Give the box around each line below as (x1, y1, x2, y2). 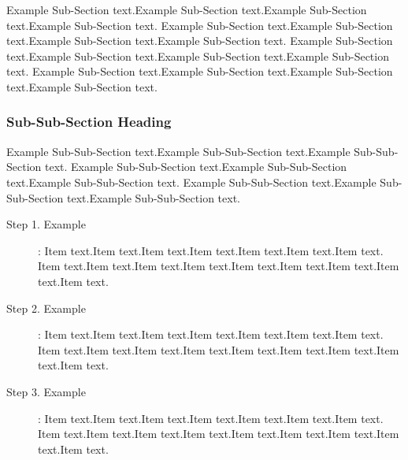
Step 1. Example (6, 216, 86, 232)
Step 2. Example (6, 299, 86, 316)
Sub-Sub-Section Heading (6, 112, 172, 132)
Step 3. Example (6, 383, 86, 399)
